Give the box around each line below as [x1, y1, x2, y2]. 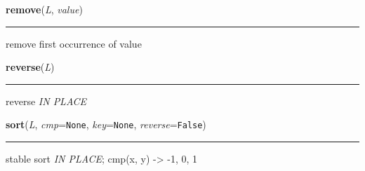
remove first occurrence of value [6, 36, 142, 50]
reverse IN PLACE [6, 93, 87, 108]
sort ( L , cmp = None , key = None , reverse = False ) [6, 117, 206, 132]
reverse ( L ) [6, 60, 55, 74]
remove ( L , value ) [6, 2, 83, 16]
